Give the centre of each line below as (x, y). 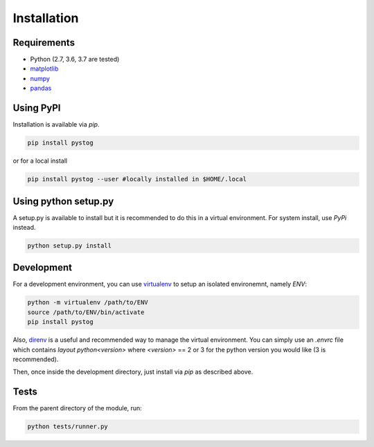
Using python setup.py (63, 201)
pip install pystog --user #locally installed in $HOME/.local (137, 179)
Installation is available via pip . (56, 125)
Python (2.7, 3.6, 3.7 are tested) (75, 60)
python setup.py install (70, 245)
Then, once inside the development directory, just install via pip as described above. (133, 372)
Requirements (44, 43)
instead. (24, 227)
